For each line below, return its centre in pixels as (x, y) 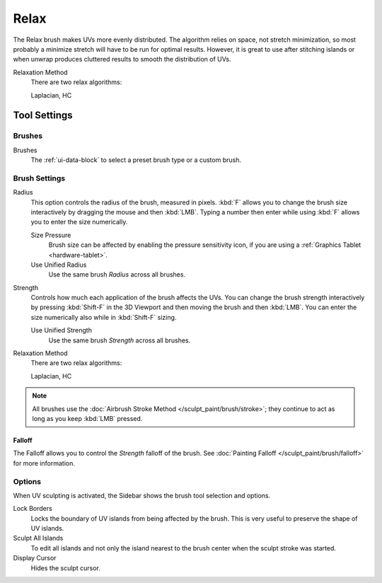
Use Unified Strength (61, 330)
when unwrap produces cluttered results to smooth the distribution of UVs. (122, 59)
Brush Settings (39, 178)
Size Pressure (51, 235)
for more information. (44, 463)
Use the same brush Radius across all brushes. (117, 275)
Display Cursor (35, 558)
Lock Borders (33, 509)
